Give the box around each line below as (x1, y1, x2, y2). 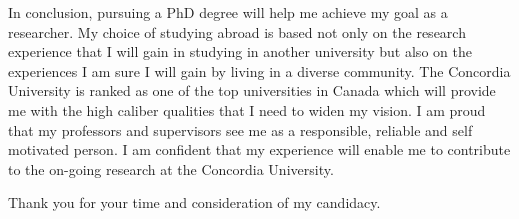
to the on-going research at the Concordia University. (8, 158, 334, 179)
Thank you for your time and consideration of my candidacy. (8, 192, 381, 213)
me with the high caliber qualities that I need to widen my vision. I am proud (8, 99, 486, 120)
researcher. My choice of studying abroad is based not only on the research (8, 21, 466, 42)
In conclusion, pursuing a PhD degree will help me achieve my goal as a (8, 2, 448, 22)
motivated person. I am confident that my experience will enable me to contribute (8, 139, 511, 160)
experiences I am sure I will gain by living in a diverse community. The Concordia (8, 60, 511, 81)
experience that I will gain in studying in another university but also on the (8, 41, 472, 62)
